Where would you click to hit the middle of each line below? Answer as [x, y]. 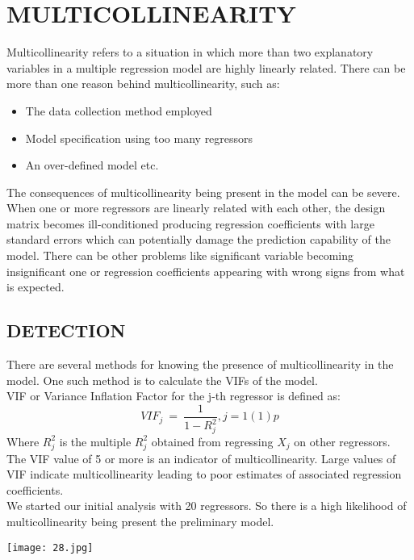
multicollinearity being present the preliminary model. [140, 522]
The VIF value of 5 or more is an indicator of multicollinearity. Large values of [201, 458]
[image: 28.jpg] [50, 547]
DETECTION [66, 330]
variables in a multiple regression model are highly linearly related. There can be [206, 67]
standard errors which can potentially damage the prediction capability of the [199, 239]
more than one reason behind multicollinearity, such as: [143, 84]
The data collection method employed [119, 110]
